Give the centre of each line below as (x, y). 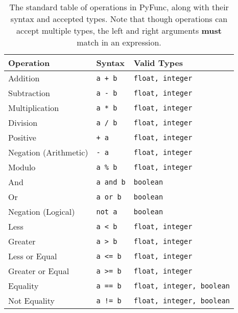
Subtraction (29, 93)
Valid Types (158, 63)
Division (23, 122)
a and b (111, 182)
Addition (24, 78)
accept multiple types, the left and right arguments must (119, 30)
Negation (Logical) (42, 211)
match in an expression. (119, 42)
